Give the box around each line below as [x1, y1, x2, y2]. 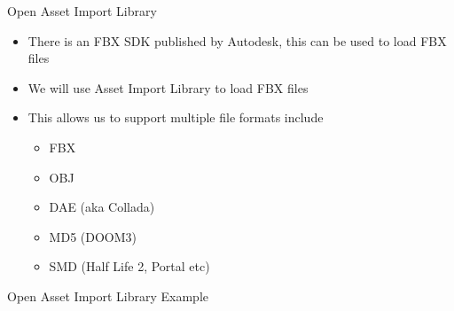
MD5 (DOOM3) [49, 227, 137, 245]
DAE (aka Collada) [49, 198, 155, 216]
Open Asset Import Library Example [7, 286, 209, 305]
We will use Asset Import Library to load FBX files [27, 78, 309, 97]
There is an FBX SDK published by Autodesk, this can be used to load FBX [27, 31, 447, 50]
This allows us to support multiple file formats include [27, 108, 324, 127]
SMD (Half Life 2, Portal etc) [49, 257, 210, 276]
